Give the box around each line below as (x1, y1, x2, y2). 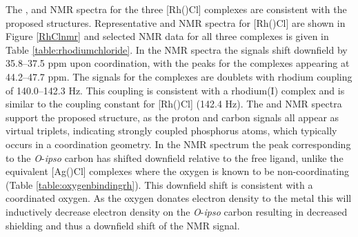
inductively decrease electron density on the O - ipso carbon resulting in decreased (6, 204, 348, 218)
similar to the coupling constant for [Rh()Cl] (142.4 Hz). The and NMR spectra (6, 96, 342, 111)
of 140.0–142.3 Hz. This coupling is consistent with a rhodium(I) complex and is (6, 83, 345, 97)
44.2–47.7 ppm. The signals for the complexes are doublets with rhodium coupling (6, 69, 352, 83)
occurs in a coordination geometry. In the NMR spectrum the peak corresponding (6, 136, 351, 151)
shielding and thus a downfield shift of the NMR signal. (6, 218, 240, 232)
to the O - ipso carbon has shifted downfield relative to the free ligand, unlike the (6, 150, 344, 165)
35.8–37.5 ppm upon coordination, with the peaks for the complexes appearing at (6, 56, 350, 70)
